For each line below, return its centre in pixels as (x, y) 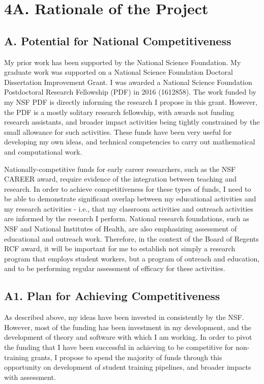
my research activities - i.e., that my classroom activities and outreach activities (129, 208)
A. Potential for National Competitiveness (118, 40)
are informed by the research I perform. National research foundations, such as (127, 218)
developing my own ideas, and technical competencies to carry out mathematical (130, 142)
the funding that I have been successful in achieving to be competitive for (119, 347)
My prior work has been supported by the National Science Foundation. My (123, 62)
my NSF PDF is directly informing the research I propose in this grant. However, (131, 101)
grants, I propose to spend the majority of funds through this (126, 357)
